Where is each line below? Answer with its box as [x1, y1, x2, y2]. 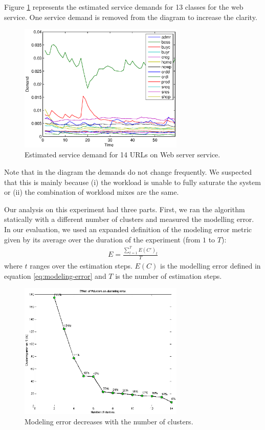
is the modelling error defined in [160, 260, 261, 271]
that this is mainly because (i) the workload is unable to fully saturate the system [4, 176, 261, 187]
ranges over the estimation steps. [30, 260, 132, 271]
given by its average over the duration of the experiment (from [4, 234, 201, 244]
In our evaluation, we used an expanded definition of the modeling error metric [4, 224, 252, 235]
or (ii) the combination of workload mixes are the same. [4, 187, 179, 197]
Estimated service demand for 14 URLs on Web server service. [25, 149, 220, 160]
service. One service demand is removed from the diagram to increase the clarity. [4, 11, 257, 22]
